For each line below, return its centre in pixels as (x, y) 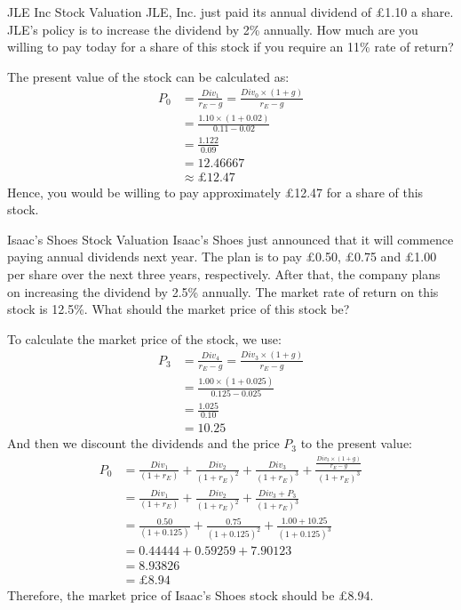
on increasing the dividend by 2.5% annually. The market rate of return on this (223, 291)
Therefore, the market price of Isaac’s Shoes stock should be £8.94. (191, 595)
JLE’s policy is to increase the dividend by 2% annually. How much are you (213, 29)
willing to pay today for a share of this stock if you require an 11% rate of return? (230, 47)
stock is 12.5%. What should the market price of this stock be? (179, 309)
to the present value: (357, 443)
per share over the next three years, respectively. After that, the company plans (224, 274)
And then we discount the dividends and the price (143, 443)
